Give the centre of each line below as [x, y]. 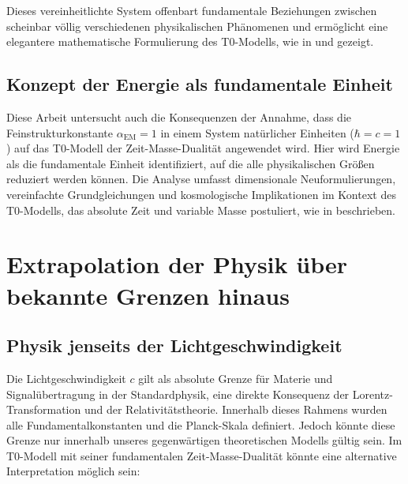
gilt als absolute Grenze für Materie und [236, 378]
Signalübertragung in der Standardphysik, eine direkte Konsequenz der [178, 394]
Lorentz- [372, 394]
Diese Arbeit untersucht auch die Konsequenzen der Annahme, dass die [179, 116]
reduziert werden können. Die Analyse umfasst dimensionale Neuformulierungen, [201, 179]
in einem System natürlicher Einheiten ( [257, 132]
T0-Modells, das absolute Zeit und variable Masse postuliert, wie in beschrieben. [201, 210]
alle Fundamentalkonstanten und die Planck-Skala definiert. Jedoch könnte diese [201, 424]
